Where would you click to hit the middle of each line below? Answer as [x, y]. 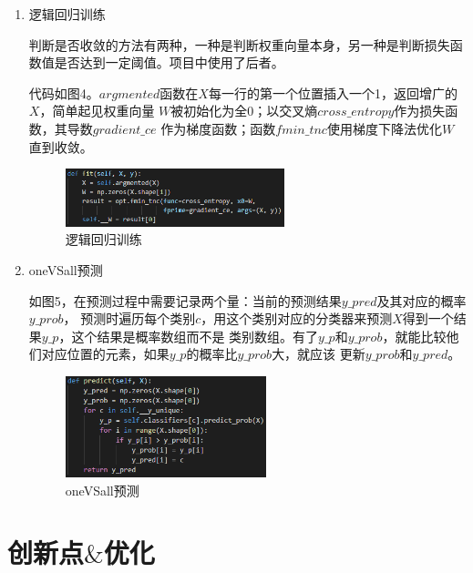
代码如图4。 [64, 92]
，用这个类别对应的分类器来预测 [297, 318]
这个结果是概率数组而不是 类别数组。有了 [195, 336]
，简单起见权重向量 [97, 111]
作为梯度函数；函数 [218, 128]
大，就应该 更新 [319, 354]
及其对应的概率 [422, 300]
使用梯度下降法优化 [384, 128]
